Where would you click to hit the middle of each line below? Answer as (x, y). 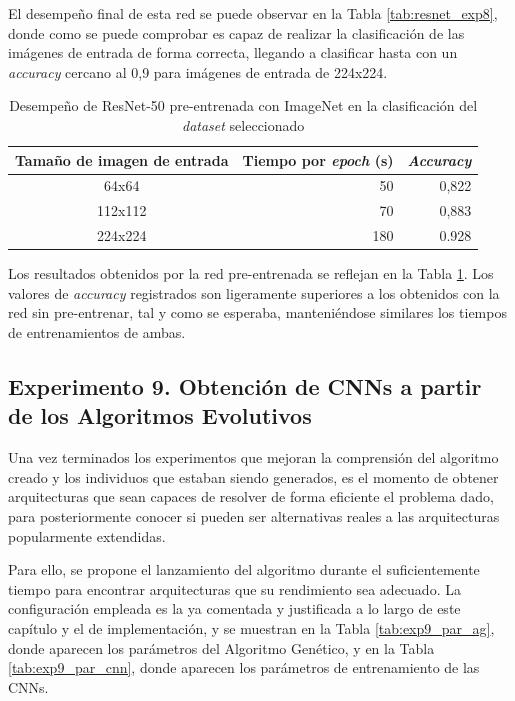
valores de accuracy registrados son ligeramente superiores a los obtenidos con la (254, 292)
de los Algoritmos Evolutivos (160, 415)
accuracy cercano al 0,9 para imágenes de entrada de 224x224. (198, 71)
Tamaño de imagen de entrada (122, 159)
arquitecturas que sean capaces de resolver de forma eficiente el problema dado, (251, 496)
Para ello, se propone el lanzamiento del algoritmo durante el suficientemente (244, 569)
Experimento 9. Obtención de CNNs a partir (245, 385)
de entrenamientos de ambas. (97, 331)
